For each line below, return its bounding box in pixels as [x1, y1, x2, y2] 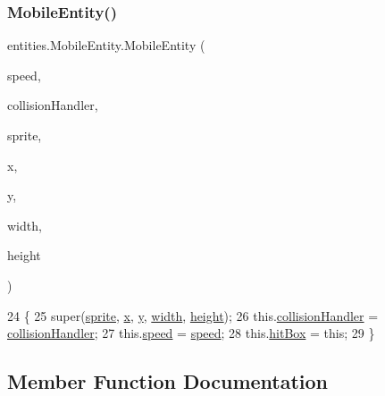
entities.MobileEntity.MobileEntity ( [7, 36, 205, 55]
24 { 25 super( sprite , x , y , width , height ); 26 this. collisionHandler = [7, 306, 379, 324]
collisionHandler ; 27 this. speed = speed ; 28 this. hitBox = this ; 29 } [7, 324, 375, 342]
